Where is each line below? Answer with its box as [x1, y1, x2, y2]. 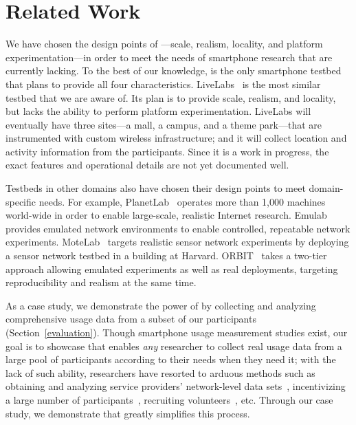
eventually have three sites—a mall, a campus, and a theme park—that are [5, 117, 322, 131]
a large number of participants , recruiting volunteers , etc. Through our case [5, 392, 333, 406]
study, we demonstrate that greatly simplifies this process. [5, 406, 250, 420]
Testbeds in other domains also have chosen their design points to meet [5, 181, 306, 195]
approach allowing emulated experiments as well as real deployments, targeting [5, 261, 338, 276]
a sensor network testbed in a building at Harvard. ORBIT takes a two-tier [5, 248, 327, 263]
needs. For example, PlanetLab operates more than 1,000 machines [38, 194, 326, 208]
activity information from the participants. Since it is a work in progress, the [5, 144, 329, 158]
